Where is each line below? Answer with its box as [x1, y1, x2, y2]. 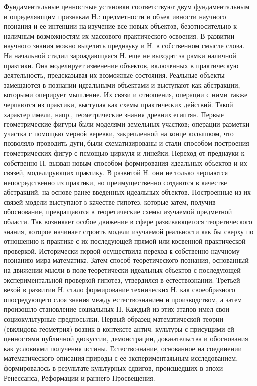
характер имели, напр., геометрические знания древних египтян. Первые [4, 109, 224, 119]
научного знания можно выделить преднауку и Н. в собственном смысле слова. [4, 40, 245, 51]
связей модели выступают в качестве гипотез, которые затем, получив [4, 196, 216, 207]
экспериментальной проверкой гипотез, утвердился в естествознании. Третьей [4, 274, 240, 285]
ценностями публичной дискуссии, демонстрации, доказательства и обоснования [4, 333, 248, 344]
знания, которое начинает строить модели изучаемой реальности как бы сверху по [4, 226, 254, 236]
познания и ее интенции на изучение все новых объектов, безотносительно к [4, 21, 237, 31]
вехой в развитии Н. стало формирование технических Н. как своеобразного [4, 284, 235, 295]
